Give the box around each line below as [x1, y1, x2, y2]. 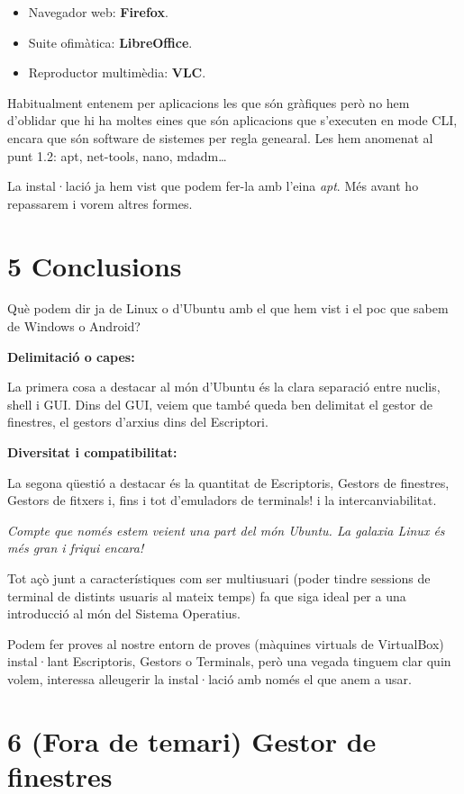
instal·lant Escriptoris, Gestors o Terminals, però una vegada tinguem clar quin [7, 652, 451, 671]
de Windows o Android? [7, 317, 141, 336]
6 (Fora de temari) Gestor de [7, 722, 377, 759]
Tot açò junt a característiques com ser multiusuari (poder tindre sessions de [7, 569, 431, 587]
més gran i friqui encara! [7, 538, 144, 557]
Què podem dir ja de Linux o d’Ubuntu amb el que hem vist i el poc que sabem [7, 299, 449, 318]
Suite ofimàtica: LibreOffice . [28, 32, 193, 51]
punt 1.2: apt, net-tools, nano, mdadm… [7, 146, 227, 165]
